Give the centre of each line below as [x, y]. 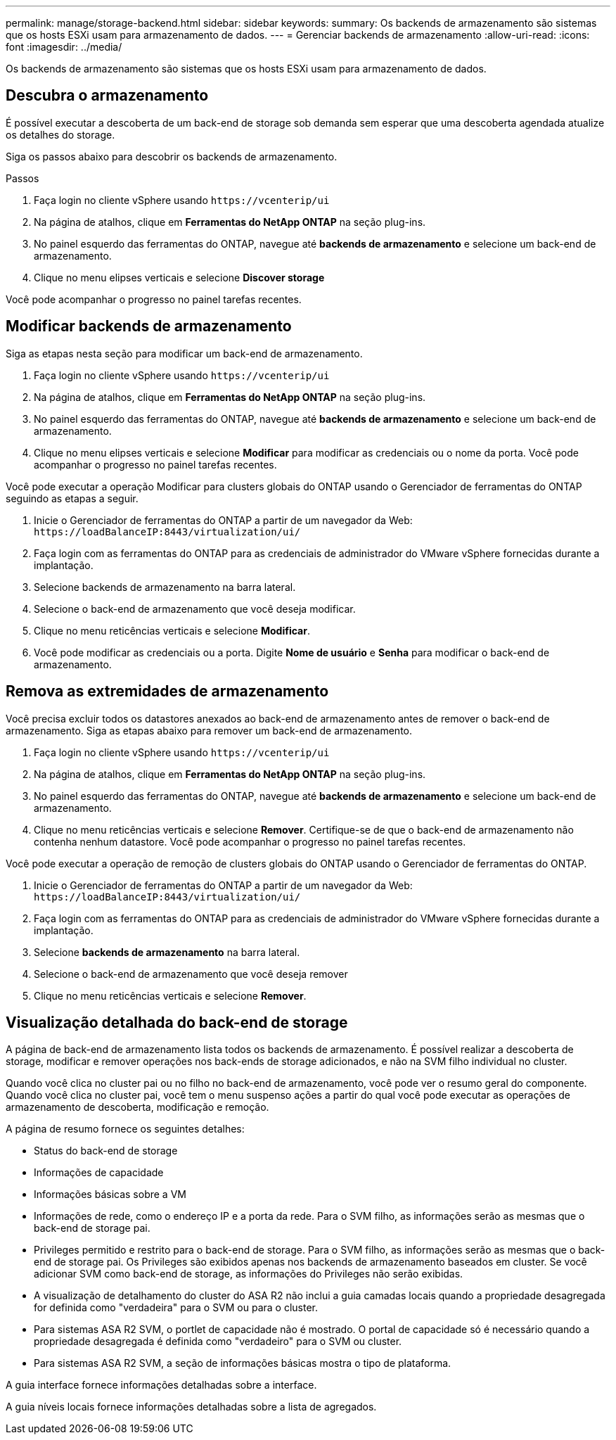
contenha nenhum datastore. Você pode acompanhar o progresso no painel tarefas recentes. [250, 841]
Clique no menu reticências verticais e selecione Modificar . [172, 630]
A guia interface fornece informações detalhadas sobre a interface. [161, 1385]
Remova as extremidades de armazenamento [167, 692]
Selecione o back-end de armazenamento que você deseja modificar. [195, 609]
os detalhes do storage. [60, 134]
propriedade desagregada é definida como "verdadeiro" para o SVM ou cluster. [218, 1342]
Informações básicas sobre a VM [110, 1194]
